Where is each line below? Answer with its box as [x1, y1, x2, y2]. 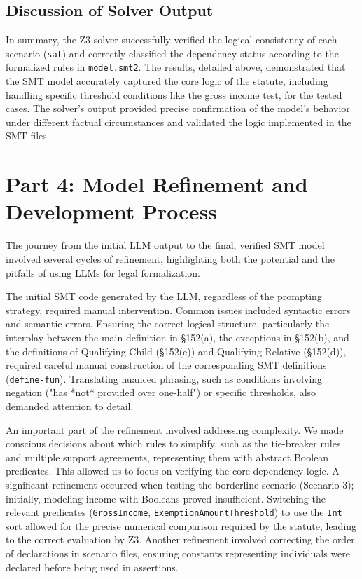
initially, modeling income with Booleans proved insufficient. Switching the [6, 491, 326, 505]
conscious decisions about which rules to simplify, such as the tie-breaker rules [6, 436, 341, 451]
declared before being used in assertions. [6, 559, 179, 574]
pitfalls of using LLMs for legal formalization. [6, 265, 201, 280]
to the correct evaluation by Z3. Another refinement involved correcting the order [6, 532, 355, 547]
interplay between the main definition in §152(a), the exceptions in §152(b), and [6, 329, 349, 344]
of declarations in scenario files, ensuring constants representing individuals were [6, 545, 351, 560]
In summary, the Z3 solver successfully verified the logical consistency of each [6, 32, 337, 47]
